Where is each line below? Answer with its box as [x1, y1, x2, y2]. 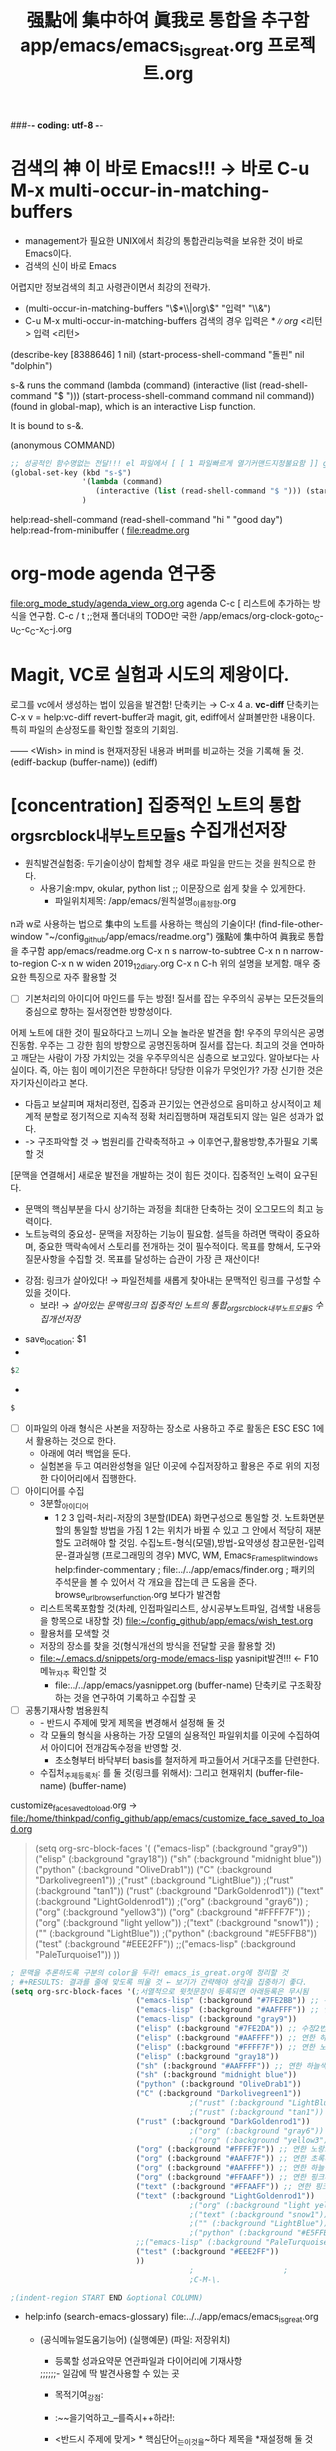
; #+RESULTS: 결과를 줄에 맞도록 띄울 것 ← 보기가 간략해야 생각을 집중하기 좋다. [10, 1977, 308, 1987]
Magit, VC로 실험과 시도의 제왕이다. [10, 663, 290, 686]
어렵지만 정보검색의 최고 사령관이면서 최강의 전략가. [10, 281, 211, 293]
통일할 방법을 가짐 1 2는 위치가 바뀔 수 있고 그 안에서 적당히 [73, 1524, 303, 1536]
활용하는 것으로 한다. [35, 1434, 117, 1446]
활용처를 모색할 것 [39, 1627, 110, 1640]
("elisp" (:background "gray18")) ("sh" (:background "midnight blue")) [34, 1852, 322, 1865]
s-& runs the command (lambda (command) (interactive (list [10, 379, 257, 391]
